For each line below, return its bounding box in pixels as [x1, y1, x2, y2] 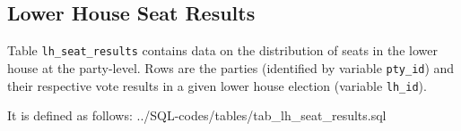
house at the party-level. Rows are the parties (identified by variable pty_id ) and [7, 58, 455, 77]
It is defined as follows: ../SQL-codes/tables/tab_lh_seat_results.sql [7, 106, 387, 125]
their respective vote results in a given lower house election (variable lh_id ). [7, 76, 427, 94]
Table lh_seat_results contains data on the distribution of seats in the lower [7, 41, 438, 60]
